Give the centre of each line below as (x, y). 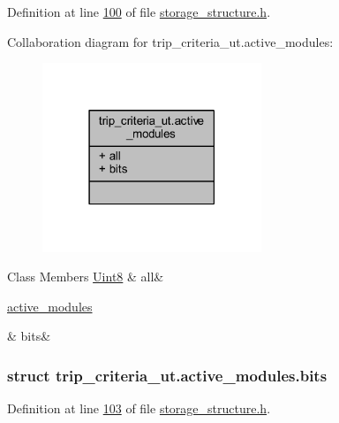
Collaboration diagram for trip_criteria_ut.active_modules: (170, 41)
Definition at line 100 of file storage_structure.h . (139, 12)
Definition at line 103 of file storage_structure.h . (139, 408)
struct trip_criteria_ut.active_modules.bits (167, 375)
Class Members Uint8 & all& (86, 277)
